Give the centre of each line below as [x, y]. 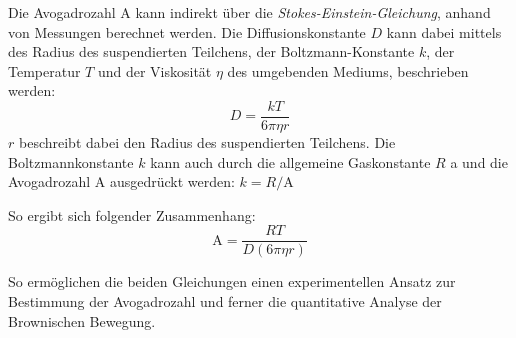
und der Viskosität [154, 70]
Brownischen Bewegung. [82, 320]
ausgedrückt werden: [172, 181]
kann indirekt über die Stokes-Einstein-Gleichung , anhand [313, 12]
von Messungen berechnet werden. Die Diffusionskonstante [187, 31]
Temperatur [44, 70]
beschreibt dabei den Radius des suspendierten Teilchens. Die [207, 142]
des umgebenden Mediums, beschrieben [348, 70]
